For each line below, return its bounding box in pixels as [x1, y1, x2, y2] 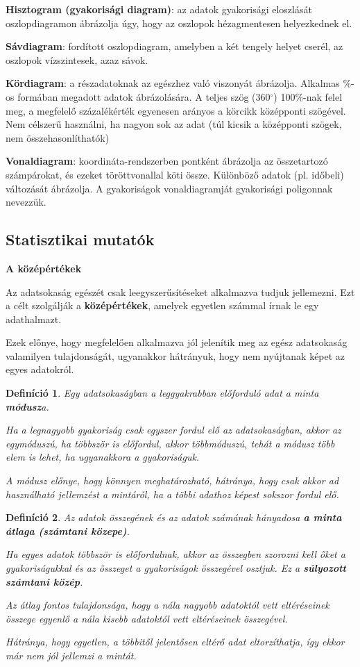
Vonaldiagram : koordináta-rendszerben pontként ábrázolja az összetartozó [6, 154, 328, 168]
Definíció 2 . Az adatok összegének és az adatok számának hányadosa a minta [6, 510, 342, 525]
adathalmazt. [6, 311, 62, 326]
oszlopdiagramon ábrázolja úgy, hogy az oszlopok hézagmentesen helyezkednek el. [6, 15, 352, 30]
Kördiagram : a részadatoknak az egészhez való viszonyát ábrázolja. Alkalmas [6, 76, 340, 90]
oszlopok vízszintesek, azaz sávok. [6, 52, 148, 67]
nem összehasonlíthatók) [6, 130, 110, 145]
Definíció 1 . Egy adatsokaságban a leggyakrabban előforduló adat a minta [6, 386, 319, 400]
